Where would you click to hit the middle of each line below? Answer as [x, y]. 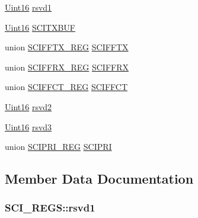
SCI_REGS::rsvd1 [50, 208]
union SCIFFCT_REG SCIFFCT [66, 87]
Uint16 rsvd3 [28, 126]
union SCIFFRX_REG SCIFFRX [67, 67]
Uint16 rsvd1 [28, 7]
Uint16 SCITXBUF [40, 27]
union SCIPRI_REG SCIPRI [58, 147]
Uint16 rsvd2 [28, 106]
